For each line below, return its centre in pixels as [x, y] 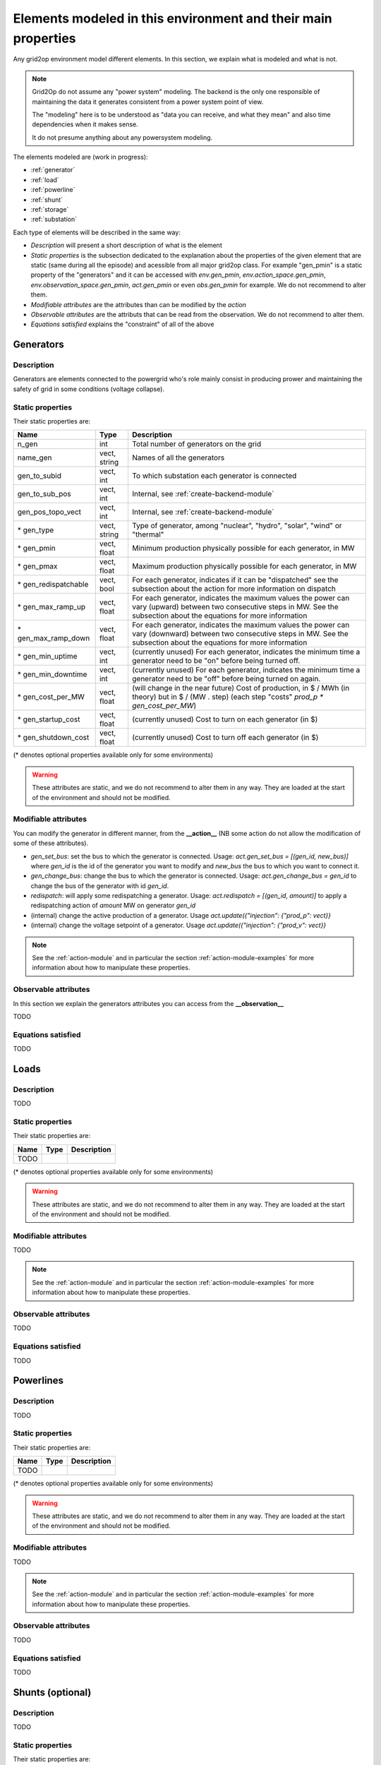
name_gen [35, 457]
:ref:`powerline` [53, 190]
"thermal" [148, 534]
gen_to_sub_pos [44, 494]
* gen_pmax [37, 566]
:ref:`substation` [54, 220]
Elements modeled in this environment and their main [173, 18]
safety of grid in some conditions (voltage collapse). [89, 389]
